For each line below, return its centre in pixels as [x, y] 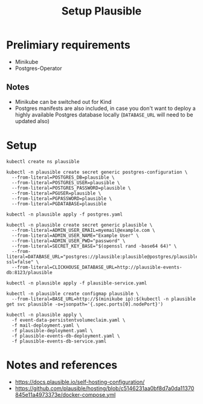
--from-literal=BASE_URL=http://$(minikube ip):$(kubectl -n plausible [104, 299]
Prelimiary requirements [69, 45]
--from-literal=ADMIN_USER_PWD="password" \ [69, 241]
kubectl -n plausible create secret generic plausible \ [79, 225]
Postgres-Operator [38, 68]
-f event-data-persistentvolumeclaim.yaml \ [69, 320]
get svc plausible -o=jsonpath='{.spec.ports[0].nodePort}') [85, 304]
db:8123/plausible [29, 272]
